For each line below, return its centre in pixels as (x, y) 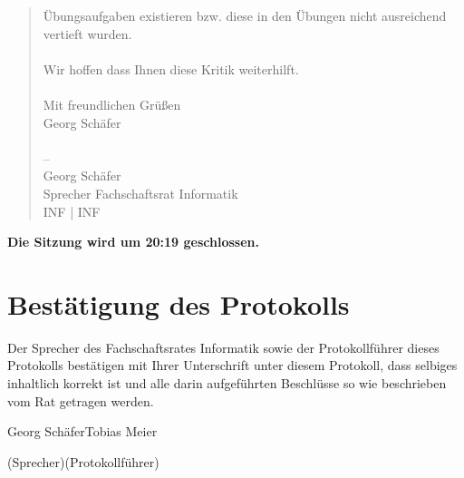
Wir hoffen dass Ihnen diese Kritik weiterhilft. (171, 68)
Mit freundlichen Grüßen (112, 104)
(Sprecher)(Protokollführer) (83, 461)
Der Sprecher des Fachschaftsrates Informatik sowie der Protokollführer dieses (223, 347)
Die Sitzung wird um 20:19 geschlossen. (133, 242)
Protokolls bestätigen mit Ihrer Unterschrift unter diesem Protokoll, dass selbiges (232, 365)
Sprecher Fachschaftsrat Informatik (140, 193)
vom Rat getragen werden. (81, 400)
